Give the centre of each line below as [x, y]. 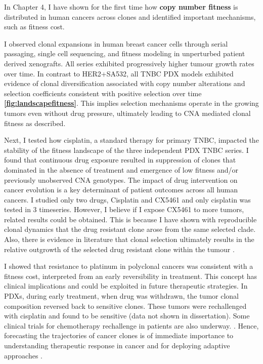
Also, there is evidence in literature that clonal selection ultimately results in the [129, 239]
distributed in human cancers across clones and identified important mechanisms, [130, 16]
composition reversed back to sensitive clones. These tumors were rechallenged [125, 306]
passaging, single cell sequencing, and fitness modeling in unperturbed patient [125, 53]
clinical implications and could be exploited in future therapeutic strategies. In [126, 286]
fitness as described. [35, 123]
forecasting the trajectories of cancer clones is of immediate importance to [119, 335]
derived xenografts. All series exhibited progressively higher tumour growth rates [129, 63]
